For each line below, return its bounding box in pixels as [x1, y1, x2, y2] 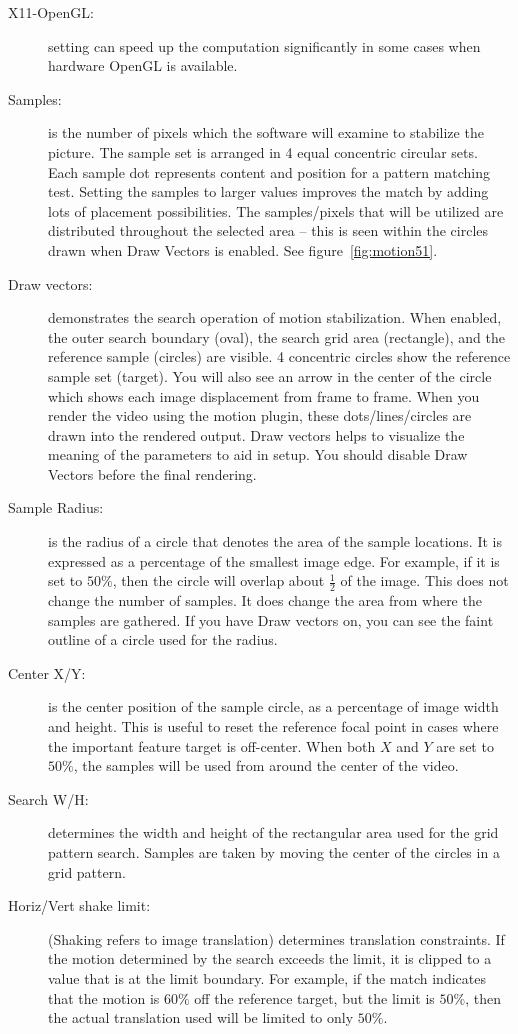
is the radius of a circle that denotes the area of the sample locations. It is [48, 531, 502, 552]
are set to [436, 735, 494, 756]
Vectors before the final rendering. [48, 463, 257, 484]
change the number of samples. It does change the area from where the [48, 590, 482, 611]
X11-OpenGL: [8, 2, 94, 22]
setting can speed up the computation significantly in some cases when [48, 35, 481, 56]
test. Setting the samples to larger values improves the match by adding [48, 181, 489, 202]
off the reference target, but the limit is [194, 987, 435, 1008]
